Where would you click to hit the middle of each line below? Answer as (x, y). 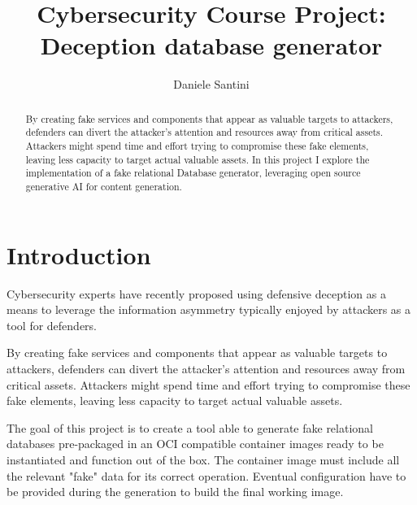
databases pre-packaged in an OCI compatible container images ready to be (195, 444)
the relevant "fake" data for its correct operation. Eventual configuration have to (206, 475)
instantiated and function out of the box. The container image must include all (203, 459)
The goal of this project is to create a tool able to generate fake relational (190, 427)
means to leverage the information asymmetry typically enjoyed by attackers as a (209, 309)
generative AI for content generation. (104, 186)
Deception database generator (211, 45)
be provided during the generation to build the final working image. (175, 492)
